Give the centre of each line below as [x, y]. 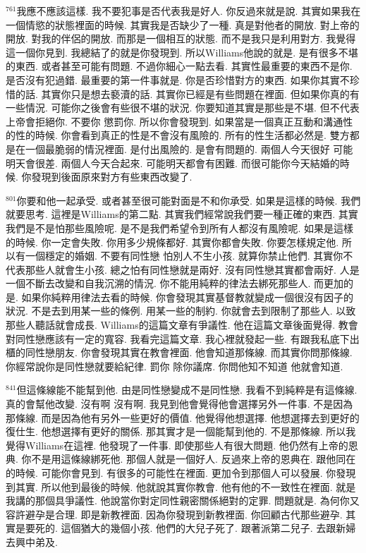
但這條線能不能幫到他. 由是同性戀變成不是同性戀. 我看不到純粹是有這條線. [187, 390]
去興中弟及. [32, 541]
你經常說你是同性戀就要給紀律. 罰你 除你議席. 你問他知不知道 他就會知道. [175, 366]
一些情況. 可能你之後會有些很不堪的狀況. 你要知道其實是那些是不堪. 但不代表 [183, 108]
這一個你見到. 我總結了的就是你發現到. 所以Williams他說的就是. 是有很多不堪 [182, 52]
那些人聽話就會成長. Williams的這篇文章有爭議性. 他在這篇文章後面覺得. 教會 [182, 325]
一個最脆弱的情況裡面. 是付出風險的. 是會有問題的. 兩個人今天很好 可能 [189, 148]
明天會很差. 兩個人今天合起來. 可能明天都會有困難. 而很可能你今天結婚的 [173, 163]
